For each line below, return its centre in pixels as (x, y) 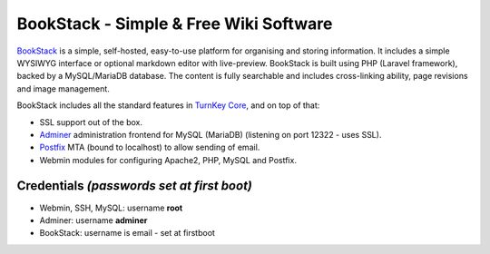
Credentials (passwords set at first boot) (135, 186)
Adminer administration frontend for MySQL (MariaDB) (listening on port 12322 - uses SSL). (211, 134)
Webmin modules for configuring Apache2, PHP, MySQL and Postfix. (168, 160)
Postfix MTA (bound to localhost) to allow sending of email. (150, 147)
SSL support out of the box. (91, 122)
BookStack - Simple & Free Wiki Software (175, 24)
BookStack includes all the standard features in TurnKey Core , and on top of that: (168, 105)
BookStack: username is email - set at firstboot (127, 233)
